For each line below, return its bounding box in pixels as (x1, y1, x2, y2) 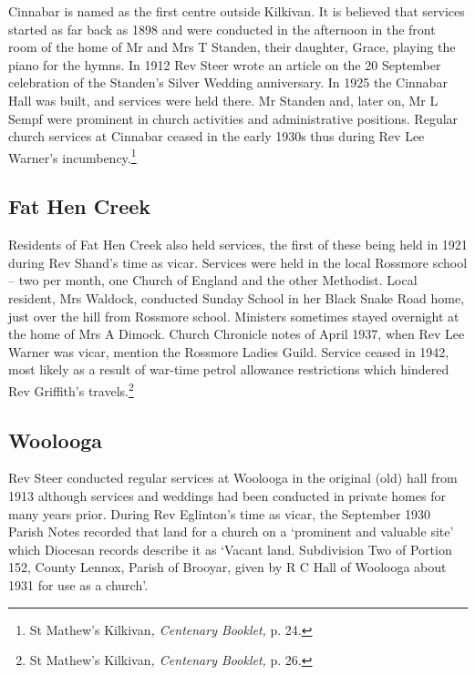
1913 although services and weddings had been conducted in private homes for (8, 486, 446, 505)
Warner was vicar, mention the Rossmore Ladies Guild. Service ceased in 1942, (8, 342, 449, 361)
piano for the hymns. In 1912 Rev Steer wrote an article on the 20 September (8, 55, 441, 74)
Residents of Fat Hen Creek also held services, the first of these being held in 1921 (8, 235, 468, 254)
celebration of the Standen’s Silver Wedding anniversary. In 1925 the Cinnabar (8, 73, 448, 92)
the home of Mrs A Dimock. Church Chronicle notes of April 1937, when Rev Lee (8, 324, 465, 343)
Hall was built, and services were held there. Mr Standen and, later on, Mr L (8, 90, 439, 109)
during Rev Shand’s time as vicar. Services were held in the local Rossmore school (8, 252, 468, 271)
